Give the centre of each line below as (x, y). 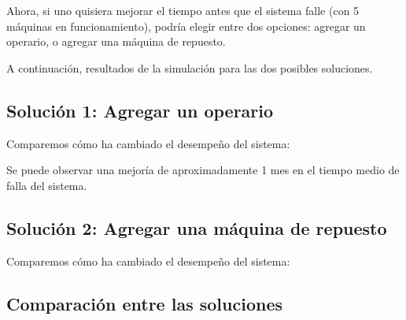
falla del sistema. (47, 185)
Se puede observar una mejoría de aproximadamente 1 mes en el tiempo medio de (203, 170)
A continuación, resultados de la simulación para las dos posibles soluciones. (190, 67)
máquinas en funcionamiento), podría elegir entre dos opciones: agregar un (186, 26)
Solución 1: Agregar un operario (140, 110)
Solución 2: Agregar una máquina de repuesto (197, 227)
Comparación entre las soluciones (144, 303)
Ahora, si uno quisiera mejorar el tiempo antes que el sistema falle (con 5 (183, 10)
